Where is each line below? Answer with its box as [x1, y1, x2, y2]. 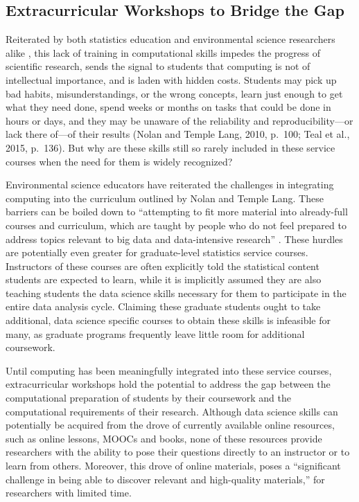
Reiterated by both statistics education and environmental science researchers [6, 32, 335, 46]
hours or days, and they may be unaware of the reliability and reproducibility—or [6, 113, 353, 127]
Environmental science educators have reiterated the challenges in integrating [6, 177, 334, 192]
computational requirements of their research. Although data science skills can [6, 404, 338, 418]
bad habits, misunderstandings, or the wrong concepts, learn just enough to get [6, 86, 343, 100]
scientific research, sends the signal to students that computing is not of [6, 59, 310, 73]
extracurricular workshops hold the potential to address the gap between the [6, 377, 331, 391]
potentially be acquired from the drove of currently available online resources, [6, 418, 335, 432]
